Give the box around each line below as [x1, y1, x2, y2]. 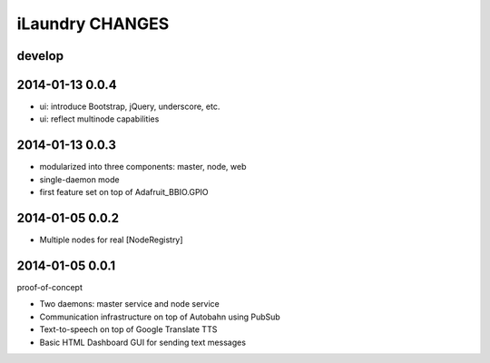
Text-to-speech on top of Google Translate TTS [39, 324, 218, 335]
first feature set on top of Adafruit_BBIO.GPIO [39, 187, 209, 198]
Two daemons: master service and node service [39, 299, 220, 309]
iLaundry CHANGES [16, 14, 170, 34]
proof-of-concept [16, 281, 83, 292]
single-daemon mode [39, 173, 120, 185]
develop [16, 48, 64, 64]
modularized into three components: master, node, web [39, 162, 247, 172]
